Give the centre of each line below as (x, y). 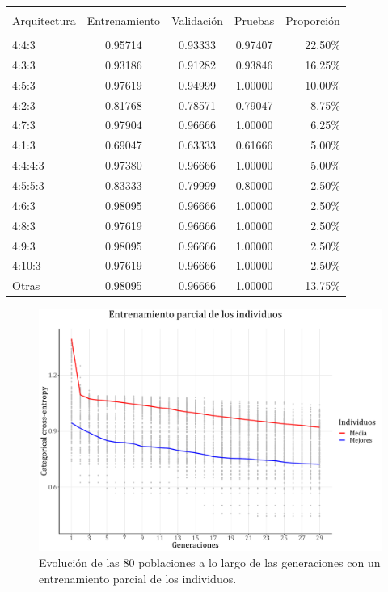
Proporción (313, 20)
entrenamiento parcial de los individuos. (138, 578)
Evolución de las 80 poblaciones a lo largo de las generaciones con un (210, 562)
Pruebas (254, 20)
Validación (197, 20)
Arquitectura (44, 20)
